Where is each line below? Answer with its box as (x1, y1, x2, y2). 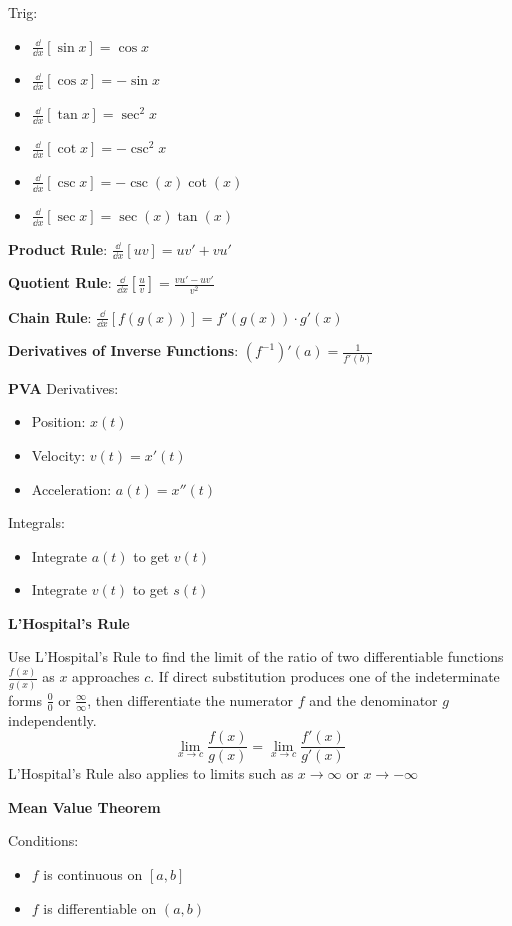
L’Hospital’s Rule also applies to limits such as (8, 763, 294, 784)
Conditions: (8, 830, 79, 851)
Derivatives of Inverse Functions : (8, 340, 239, 361)
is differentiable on (43, 897, 157, 918)
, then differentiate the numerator (87, 689, 293, 710)
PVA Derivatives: (8, 377, 119, 398)
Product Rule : (8, 238, 108, 259)
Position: (31, 411, 86, 432)
